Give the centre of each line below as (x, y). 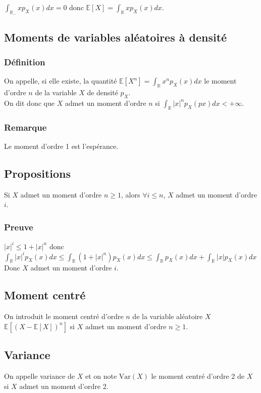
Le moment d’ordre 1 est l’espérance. (61, 146)
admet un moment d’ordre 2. (64, 386)
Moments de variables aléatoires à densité (116, 37)
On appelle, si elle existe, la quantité (61, 81)
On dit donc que (29, 103)
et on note (101, 376)
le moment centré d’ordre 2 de (198, 376)
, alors (131, 194)
